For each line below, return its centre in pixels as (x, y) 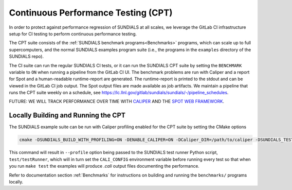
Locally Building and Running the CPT (67, 115)
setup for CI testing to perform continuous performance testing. (73, 34)
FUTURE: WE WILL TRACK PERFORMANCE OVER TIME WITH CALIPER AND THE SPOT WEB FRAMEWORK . (117, 102)
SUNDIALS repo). (26, 56)
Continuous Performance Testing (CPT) (91, 13)
